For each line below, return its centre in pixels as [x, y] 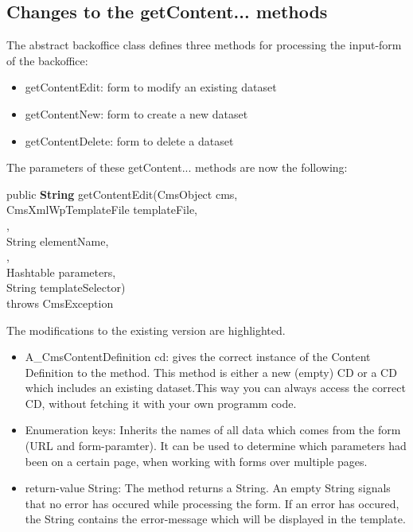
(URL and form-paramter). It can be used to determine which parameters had [216, 446]
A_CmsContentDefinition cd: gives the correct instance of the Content [198, 357]
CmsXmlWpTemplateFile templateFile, [102, 210]
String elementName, [58, 241]
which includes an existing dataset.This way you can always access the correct [215, 388]
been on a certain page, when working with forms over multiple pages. [196, 461]
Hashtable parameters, [61, 272]
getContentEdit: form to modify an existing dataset [151, 87]
